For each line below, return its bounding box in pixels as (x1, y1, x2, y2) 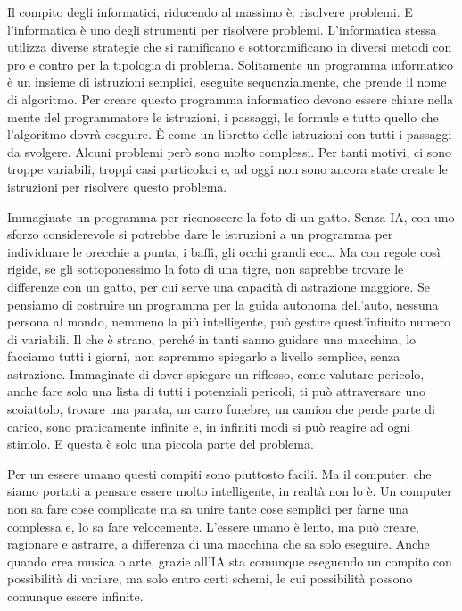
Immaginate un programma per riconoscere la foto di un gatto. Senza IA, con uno (7, 207, 455, 226)
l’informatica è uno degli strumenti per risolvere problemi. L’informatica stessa (7, 20, 437, 38)
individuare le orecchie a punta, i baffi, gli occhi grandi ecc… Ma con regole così (7, 242, 441, 260)
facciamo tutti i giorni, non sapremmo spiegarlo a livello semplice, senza (7, 347, 400, 366)
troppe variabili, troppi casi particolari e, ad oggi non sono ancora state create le (7, 160, 448, 178)
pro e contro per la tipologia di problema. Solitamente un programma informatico (7, 54, 454, 73)
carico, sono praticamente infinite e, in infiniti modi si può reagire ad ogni (7, 417, 411, 435)
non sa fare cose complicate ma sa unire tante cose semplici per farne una (7, 500, 409, 518)
